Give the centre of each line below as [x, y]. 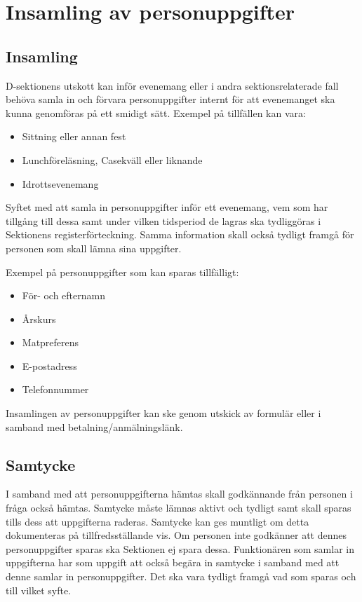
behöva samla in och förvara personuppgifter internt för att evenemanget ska [170, 99]
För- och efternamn [63, 295]
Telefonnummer [55, 389]
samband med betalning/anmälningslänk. [94, 426]
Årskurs [39, 319]
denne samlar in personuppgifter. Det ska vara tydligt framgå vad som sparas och [181, 576]
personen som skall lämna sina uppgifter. [94, 248]
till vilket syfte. [39, 590]
